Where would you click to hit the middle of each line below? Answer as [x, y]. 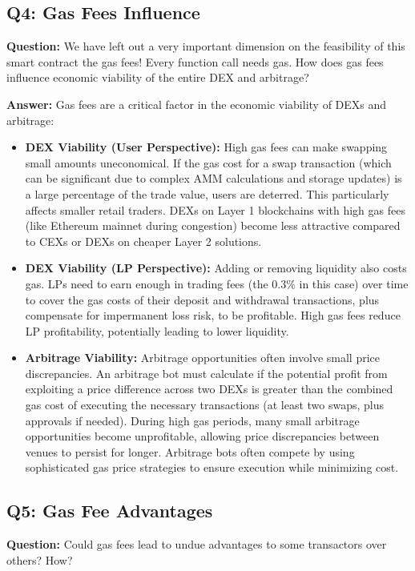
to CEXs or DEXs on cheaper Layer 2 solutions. [143, 241]
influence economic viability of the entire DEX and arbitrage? [158, 77]
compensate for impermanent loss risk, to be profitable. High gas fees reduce [213, 315]
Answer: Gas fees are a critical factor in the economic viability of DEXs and [197, 104]
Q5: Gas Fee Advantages [110, 511]
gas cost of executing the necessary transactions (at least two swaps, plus [205, 405]
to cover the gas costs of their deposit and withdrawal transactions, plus [202, 299]
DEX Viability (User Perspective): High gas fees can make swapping [206, 147]
